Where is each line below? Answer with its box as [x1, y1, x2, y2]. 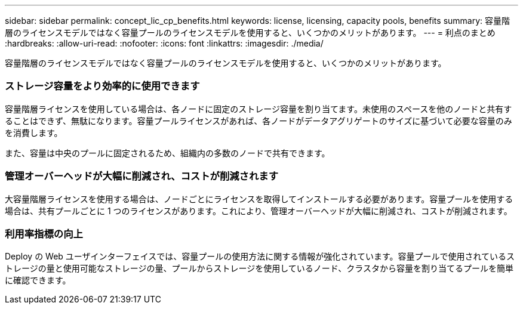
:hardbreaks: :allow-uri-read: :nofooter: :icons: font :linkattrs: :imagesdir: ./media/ [5, 38, 324, 48]
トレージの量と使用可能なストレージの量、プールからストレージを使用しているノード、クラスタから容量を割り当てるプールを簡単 [5, 263, 513, 274]
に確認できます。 [5, 275, 71, 286]
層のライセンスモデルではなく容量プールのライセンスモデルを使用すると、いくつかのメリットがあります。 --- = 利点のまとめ [5, 27, 496, 38]
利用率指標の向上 [5, 227, 83, 240]
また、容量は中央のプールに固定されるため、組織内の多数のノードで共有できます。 [5, 147, 330, 158]
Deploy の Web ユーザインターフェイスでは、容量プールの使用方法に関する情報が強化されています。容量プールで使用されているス [5, 251, 515, 262]
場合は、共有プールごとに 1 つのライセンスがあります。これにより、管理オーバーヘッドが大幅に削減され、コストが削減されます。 [5, 205, 512, 216]
